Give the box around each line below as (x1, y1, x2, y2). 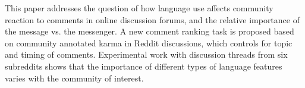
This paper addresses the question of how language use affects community (5, 2, 273, 14)
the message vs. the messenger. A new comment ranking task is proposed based (5, 25, 294, 37)
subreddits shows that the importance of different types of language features (5, 59, 282, 72)
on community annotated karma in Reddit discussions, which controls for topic (5, 36, 293, 49)
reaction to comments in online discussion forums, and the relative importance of (5, 13, 300, 26)
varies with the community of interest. (5, 71, 144, 84)
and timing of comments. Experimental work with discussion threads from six (5, 48, 288, 61)
